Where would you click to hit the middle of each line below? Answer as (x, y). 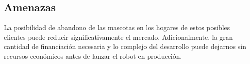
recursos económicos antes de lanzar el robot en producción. (93, 56)
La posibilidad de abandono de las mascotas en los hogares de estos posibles (117, 27)
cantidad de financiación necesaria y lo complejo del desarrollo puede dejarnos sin (125, 46)
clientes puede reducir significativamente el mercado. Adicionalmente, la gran (118, 37)
